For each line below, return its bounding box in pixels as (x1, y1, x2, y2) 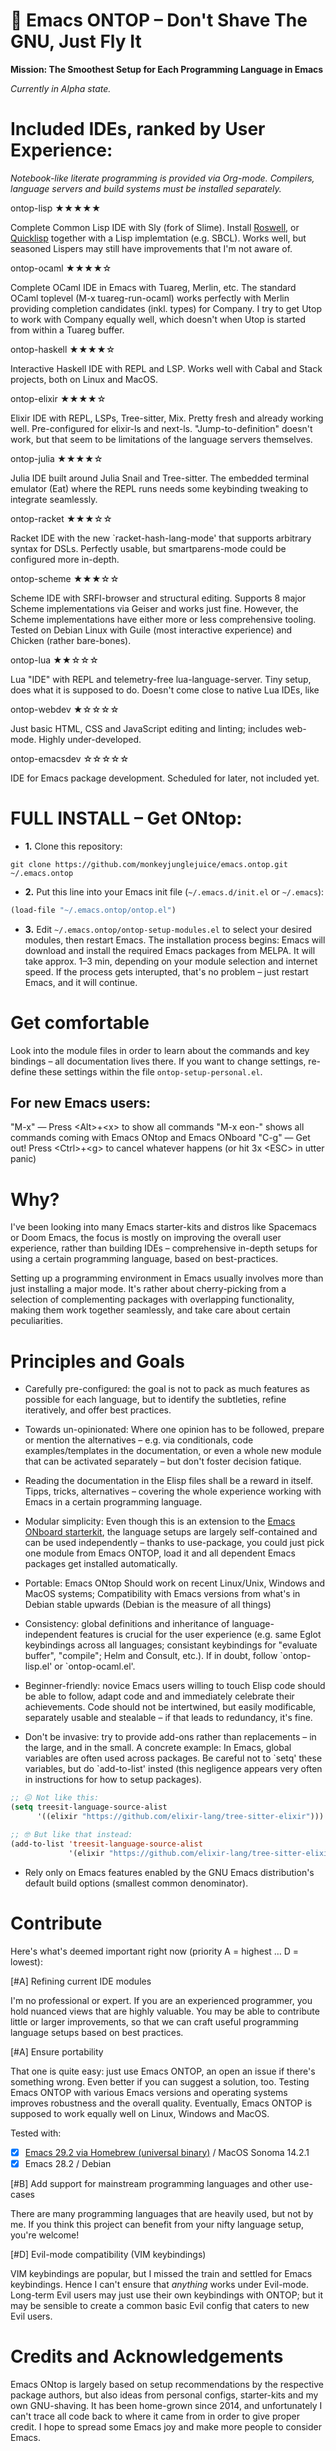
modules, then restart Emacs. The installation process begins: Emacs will (24, 934, 326, 946)
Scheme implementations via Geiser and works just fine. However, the (10, 602, 299, 614)
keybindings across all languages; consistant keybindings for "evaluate (24, 1639, 318, 1651)
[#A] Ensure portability (10, 2045, 104, 2058)
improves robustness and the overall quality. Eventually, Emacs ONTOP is (10, 2097, 313, 2109)
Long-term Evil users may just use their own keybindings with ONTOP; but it (10, 2289, 324, 2301)
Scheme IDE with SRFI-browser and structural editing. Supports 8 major (10, 592, 307, 604)
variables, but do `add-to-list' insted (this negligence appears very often (24, 1763, 323, 1775)
